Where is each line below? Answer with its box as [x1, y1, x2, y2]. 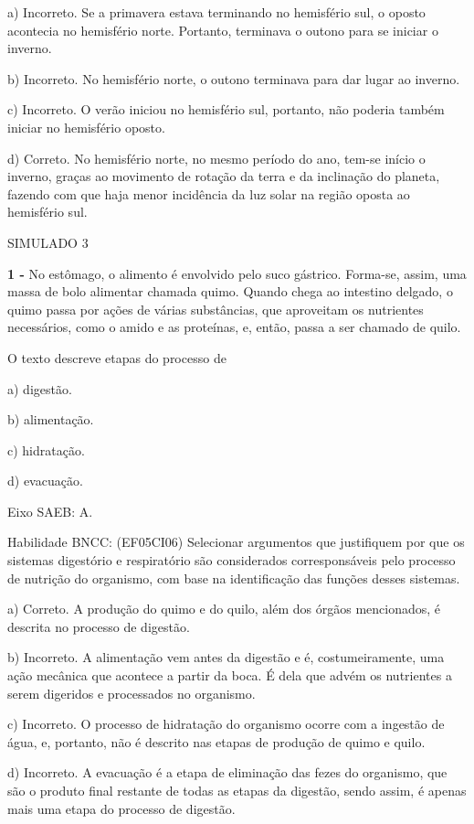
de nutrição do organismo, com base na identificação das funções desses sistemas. [7, 568, 460, 587]
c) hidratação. [7, 440, 85, 459]
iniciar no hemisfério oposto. [7, 117, 165, 136]
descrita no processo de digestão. [7, 616, 190, 636]
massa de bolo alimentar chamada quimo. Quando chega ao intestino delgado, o [7, 282, 453, 301]
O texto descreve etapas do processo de [7, 348, 226, 367]
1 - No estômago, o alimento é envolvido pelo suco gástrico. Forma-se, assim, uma [7, 263, 467, 283]
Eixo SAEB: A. [7, 501, 93, 520]
